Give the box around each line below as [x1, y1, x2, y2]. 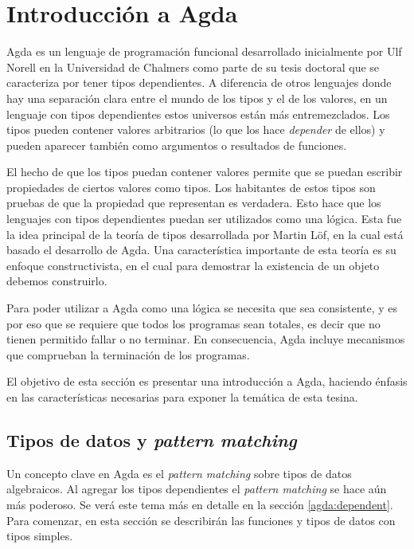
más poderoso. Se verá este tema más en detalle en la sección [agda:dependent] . [6, 496, 393, 512]
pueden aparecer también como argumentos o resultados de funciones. [6, 136, 347, 153]
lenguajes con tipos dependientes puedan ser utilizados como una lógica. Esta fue [6, 210, 402, 227]
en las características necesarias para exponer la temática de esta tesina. [6, 389, 358, 405]
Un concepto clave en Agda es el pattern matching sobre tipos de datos [6, 465, 352, 481]
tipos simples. [6, 527, 73, 544]
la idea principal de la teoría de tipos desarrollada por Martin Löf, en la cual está [6, 225, 404, 242]
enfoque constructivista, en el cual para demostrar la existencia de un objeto [6, 257, 380, 273]
